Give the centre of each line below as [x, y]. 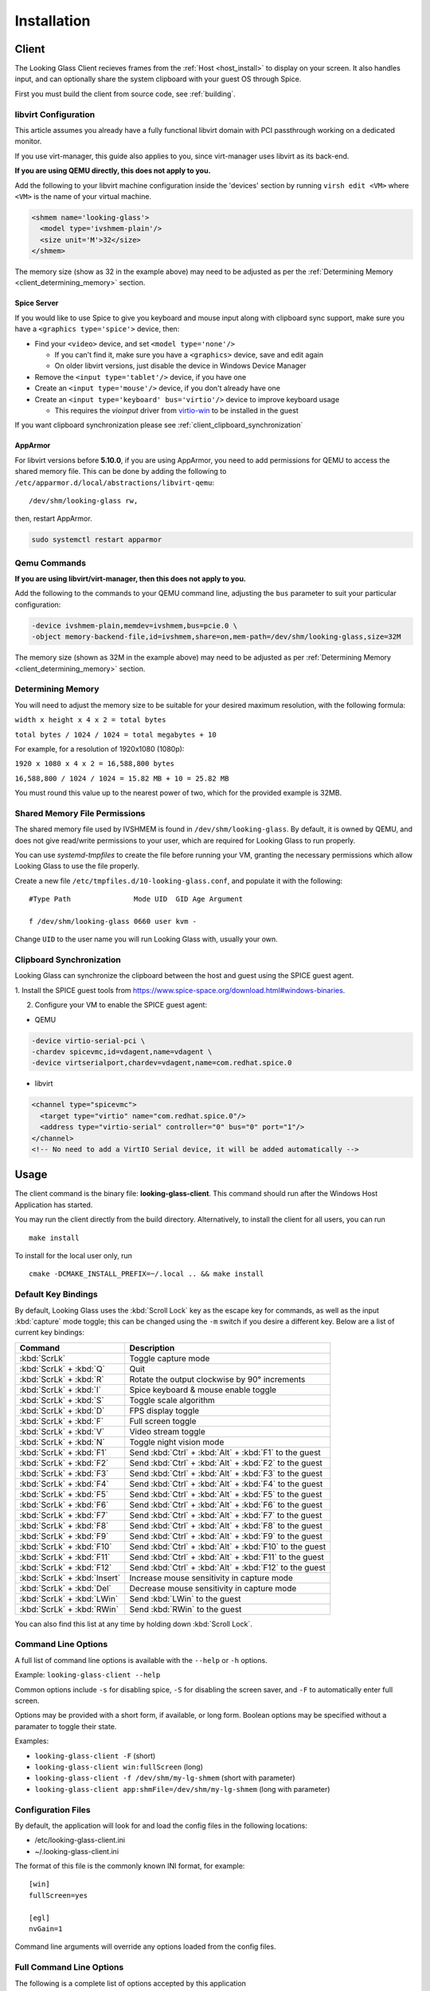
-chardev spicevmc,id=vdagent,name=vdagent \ [122, 1052]
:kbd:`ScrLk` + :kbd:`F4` [64, 1484]
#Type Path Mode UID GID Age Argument [136, 899]
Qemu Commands [51, 563]
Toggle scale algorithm [172, 1400]
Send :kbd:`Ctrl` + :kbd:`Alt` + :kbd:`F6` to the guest [226, 1504]
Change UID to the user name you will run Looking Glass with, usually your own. [146, 939]
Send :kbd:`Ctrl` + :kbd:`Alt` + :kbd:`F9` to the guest [226, 1535]
